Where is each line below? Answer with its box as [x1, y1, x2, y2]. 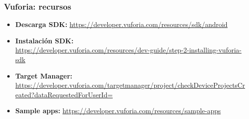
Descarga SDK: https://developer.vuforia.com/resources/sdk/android [15, 19, 228, 29]
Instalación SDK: [15, 35, 73, 45]
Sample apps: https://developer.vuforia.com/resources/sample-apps [15, 106, 221, 116]
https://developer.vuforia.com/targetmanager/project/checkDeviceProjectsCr [15, 80, 245, 90]
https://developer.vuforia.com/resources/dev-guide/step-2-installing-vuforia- [15, 45, 242, 55]
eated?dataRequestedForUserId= [15, 89, 113, 99]
